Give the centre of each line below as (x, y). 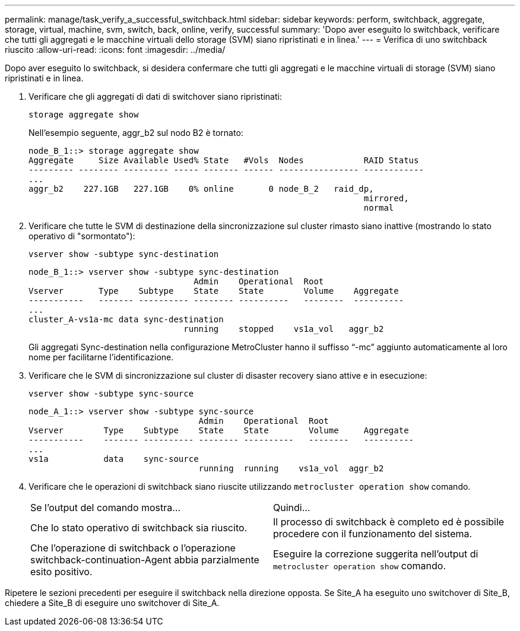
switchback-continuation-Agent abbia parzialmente (145, 560)
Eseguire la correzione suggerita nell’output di (376, 554)
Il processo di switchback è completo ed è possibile (389, 522)
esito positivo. (61, 572)
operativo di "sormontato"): (82, 236)
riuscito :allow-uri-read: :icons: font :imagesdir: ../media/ (115, 50)
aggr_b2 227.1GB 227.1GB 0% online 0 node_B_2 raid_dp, (201, 189)
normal (379, 208)
